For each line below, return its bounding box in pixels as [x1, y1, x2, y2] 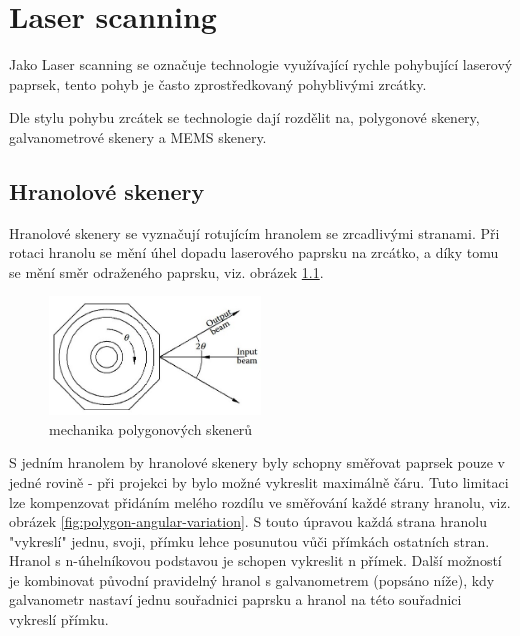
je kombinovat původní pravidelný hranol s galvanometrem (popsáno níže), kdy [9, 569, 495, 590]
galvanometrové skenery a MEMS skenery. [9, 126, 267, 147]
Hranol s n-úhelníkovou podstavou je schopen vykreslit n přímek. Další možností [9, 550, 502, 571]
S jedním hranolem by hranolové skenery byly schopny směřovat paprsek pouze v [9, 452, 505, 473]
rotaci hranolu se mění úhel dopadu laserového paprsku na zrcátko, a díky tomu [9, 242, 499, 263]
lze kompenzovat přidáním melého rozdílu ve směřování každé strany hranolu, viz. [9, 491, 511, 512]
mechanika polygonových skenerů [49, 418, 253, 439]
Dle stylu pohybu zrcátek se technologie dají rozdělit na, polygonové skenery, [9, 107, 480, 128]
